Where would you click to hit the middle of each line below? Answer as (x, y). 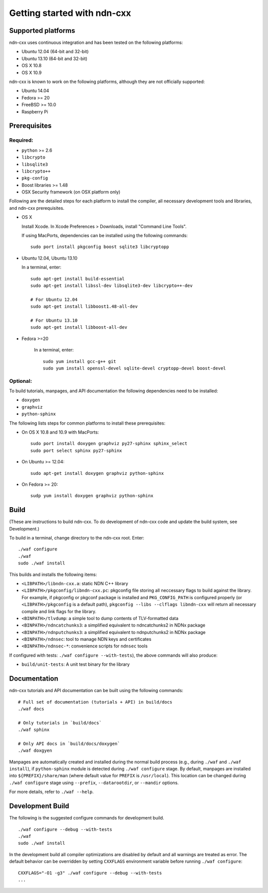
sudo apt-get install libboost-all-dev (79, 327)
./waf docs (31, 709)
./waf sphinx (34, 730)
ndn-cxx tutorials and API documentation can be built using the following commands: (96, 691)
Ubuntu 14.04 (35, 91)
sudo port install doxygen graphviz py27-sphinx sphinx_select (109, 444)
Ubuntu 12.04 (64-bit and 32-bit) (55, 52)
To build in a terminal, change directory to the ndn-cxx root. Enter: (77, 538)
